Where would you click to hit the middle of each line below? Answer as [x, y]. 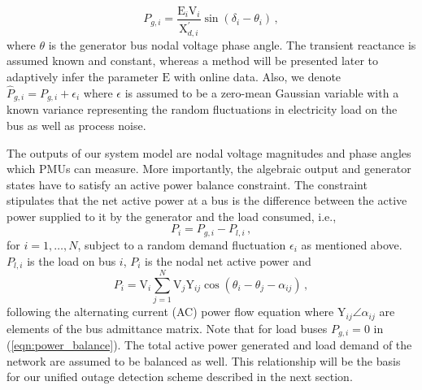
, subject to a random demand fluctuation [182, 244]
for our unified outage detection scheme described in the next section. [180, 377]
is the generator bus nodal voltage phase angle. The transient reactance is [232, 44]
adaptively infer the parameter [83, 77]
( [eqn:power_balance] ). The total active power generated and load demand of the [209, 344]
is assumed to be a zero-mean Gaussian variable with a [262, 92]
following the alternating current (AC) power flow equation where [170, 312]
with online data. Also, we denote [257, 77]
